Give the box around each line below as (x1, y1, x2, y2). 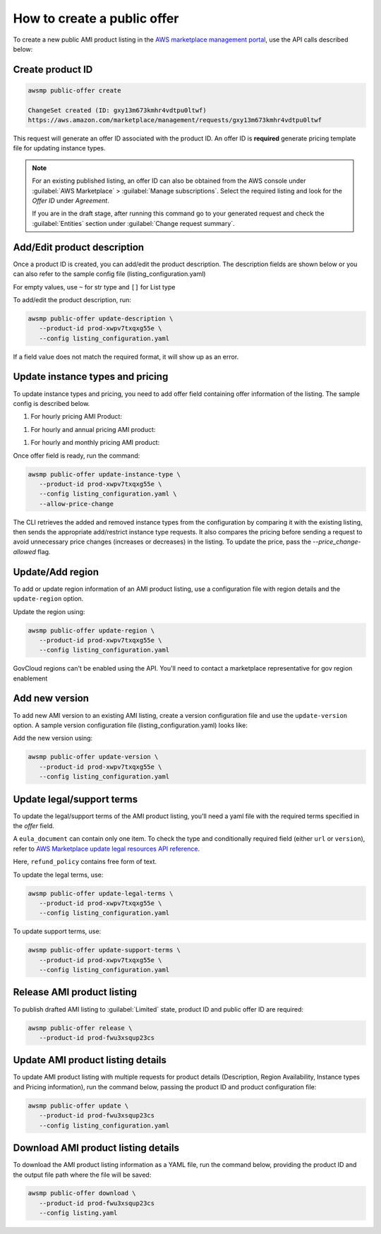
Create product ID (13, 64, 93, 76)
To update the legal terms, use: (13, 870, 104, 879)
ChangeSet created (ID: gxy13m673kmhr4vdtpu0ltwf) (28, 106, 207, 114)
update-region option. (13, 594, 84, 603)
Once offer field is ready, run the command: (13, 451, 140, 460)
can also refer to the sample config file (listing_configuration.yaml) (13, 270, 206, 278)
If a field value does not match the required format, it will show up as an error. (13, 352, 239, 361)
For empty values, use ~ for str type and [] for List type (13, 282, 176, 291)
